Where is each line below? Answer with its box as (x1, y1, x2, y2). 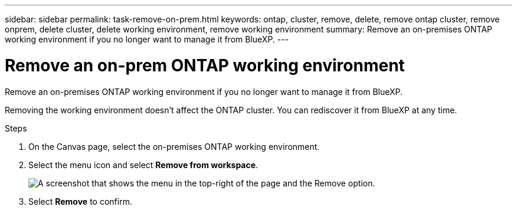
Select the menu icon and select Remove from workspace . (28, 159, 258, 170)
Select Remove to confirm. (28, 196, 132, 206)
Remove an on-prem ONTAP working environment (5, 55, 405, 76)
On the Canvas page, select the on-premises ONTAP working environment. (28, 141, 320, 152)
